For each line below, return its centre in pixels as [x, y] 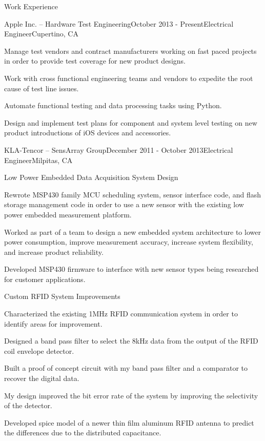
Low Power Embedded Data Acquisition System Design [91, 177]
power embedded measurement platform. [68, 214]
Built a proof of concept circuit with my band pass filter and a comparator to [126, 368]
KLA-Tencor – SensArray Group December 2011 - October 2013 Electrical [119, 149]
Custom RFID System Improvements [62, 296]
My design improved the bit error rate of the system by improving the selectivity [131, 395]
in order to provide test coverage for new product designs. [95, 61]
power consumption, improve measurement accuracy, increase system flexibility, [129, 242]
